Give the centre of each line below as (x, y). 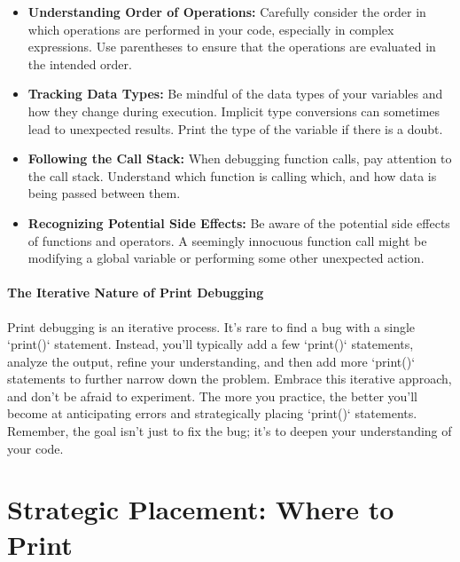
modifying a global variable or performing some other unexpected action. (226, 258)
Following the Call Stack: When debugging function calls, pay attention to (240, 158)
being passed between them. (104, 193)
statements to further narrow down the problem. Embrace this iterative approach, (230, 379)
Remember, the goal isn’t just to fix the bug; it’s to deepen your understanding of (230, 431)
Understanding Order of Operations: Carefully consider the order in (227, 12)
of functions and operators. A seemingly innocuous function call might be (227, 240)
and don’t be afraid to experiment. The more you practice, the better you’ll (212, 396)
